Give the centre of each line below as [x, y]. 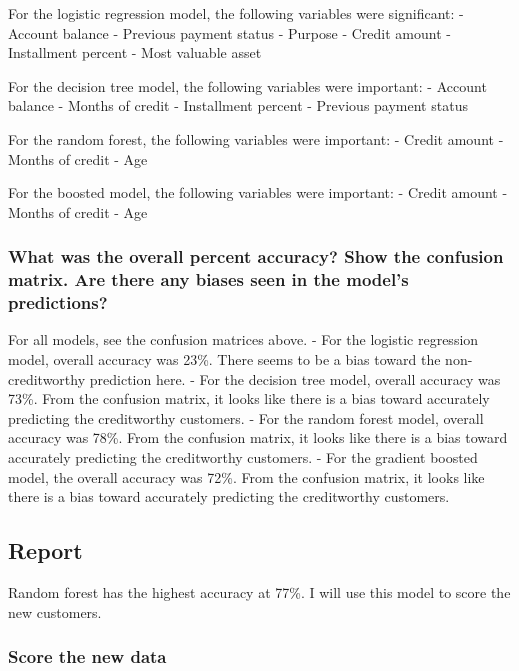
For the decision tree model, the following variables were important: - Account [247, 85]
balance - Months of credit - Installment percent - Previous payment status [238, 105]
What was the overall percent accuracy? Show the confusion [256, 256]
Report [45, 550]
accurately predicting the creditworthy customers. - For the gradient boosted [243, 456]
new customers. [55, 611]
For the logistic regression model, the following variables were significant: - [236, 13]
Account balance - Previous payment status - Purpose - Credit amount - [229, 32]
